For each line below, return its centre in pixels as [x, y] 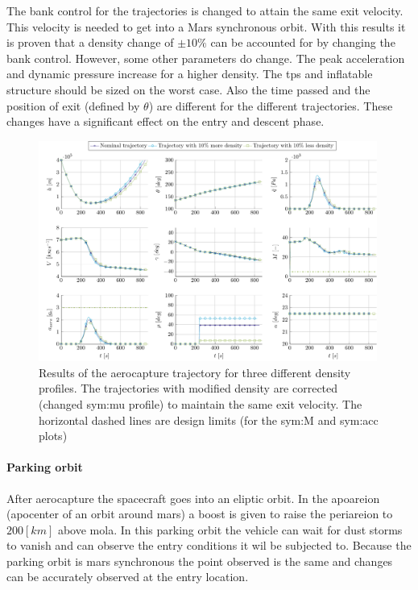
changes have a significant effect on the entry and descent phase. [166, 121]
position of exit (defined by [73, 105]
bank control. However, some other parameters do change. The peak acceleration [206, 58]
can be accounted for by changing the [303, 42]
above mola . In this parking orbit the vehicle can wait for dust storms [230, 529]
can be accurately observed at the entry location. [128, 577]
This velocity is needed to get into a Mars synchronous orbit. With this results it [206, 26]
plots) [53, 436]
